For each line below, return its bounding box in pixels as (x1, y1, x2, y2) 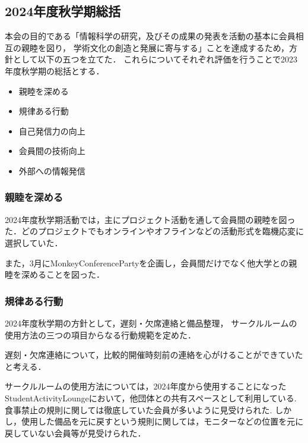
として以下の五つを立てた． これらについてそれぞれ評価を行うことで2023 (12, 53, 297, 65)
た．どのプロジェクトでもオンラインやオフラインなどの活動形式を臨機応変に (5, 225, 304, 237)
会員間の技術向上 (18, 144, 85, 157)
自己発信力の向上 (18, 124, 85, 137)
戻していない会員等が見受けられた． (5, 426, 146, 439)
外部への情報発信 (18, 164, 85, 177)
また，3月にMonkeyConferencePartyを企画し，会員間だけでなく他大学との (5, 256, 289, 269)
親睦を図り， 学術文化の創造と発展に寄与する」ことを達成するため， (21, 41, 289, 54)
